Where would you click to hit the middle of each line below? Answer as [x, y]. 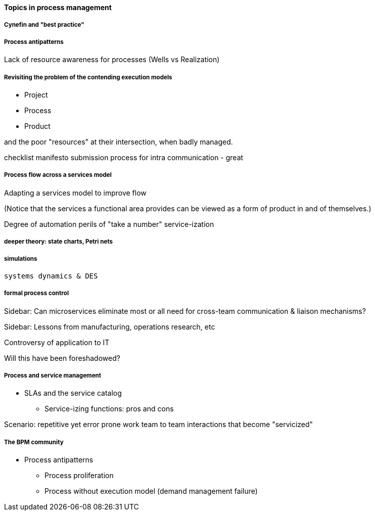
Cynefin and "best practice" [44, 25]
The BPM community [34, 442]
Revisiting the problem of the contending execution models [88, 77]
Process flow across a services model [58, 175]
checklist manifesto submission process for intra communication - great [124, 157]
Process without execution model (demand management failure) [151, 491]
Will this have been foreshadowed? [62, 358]
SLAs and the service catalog [73, 393]
